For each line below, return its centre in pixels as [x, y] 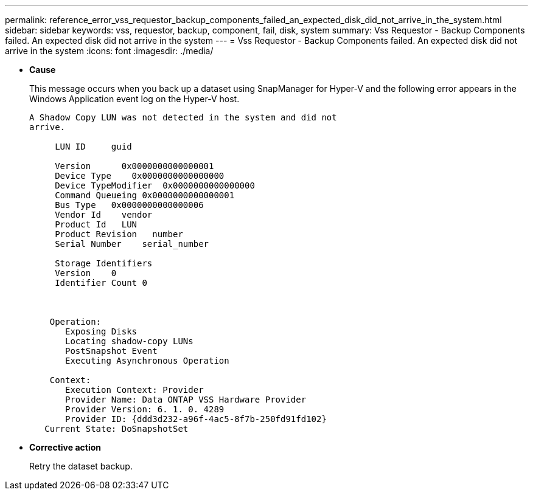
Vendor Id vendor [104, 215]
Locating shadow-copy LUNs [129, 341]
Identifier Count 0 [101, 283]
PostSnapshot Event [111, 351]
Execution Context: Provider [134, 390]
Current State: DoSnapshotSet [117, 429]
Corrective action [65, 447]
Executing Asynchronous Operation [147, 361]
